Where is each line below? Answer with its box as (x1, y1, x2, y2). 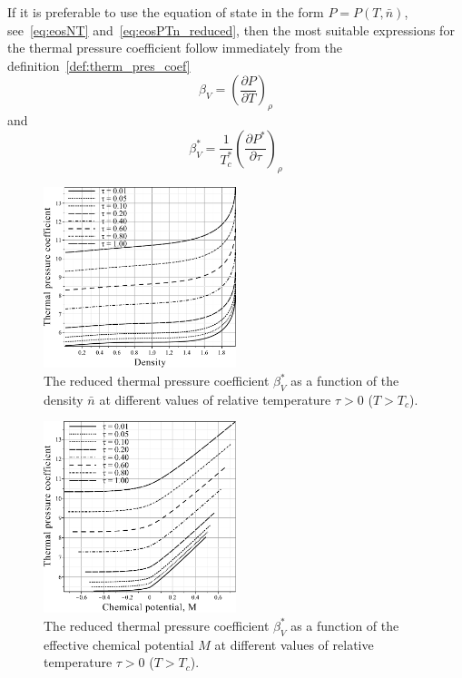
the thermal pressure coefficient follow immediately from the (7, 38, 342, 57)
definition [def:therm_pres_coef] (7, 55, 191, 74)
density (44, 389, 84, 408)
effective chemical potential (44, 634, 194, 653)
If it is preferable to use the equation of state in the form (7, 3, 324, 21)
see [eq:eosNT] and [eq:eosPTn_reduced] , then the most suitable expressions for (7, 20, 455, 39)
